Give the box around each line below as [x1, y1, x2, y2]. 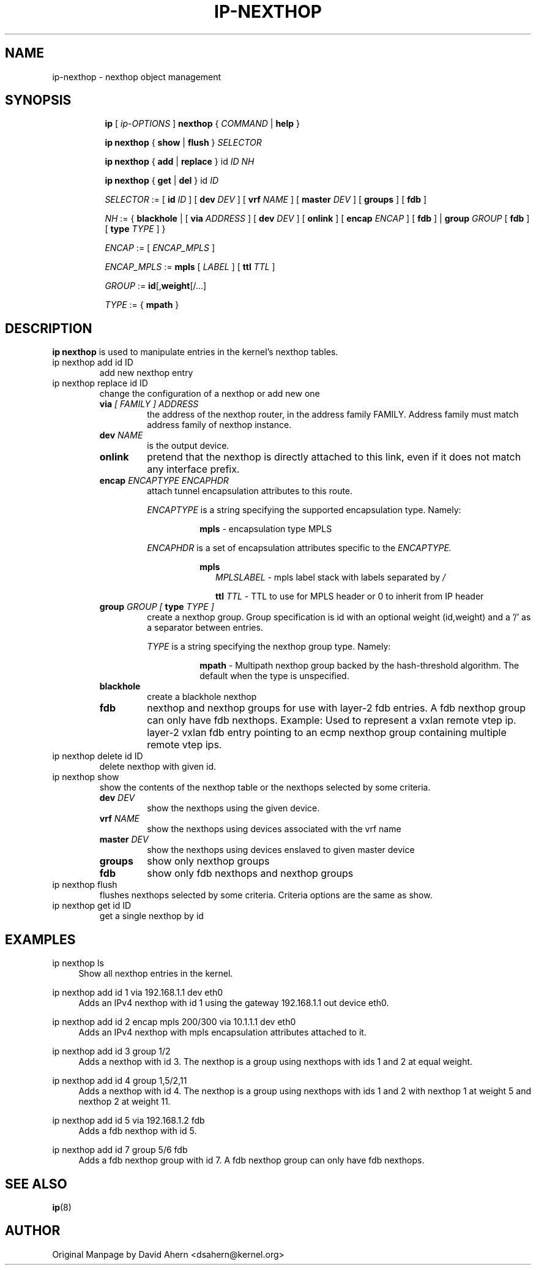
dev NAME [99, 430, 143, 441]
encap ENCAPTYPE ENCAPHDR [99, 475, 229, 486]
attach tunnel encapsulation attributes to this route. [147, 486, 353, 497]
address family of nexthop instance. [147, 419, 292, 430]
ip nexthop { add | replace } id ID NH [105, 156, 255, 167]
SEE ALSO [5, 1176, 67, 1192]
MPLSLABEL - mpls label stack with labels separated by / [215, 572, 446, 583]
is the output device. [147, 440, 229, 451]
